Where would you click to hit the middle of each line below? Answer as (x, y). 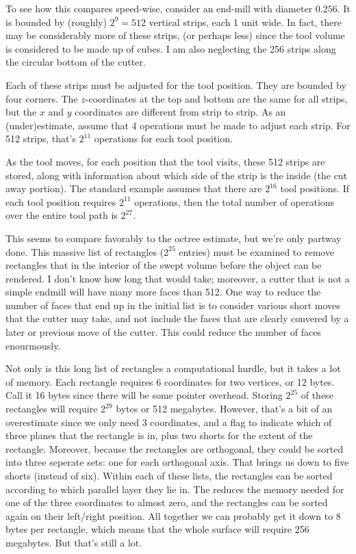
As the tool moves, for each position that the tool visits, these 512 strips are (165, 161)
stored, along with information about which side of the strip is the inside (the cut (177, 175)
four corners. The (42, 98)
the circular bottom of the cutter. (76, 62)
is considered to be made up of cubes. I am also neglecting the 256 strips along (171, 48)
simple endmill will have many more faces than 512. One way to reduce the (163, 292)
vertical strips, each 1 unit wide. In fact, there (245, 22)
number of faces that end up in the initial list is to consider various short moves (173, 305)
